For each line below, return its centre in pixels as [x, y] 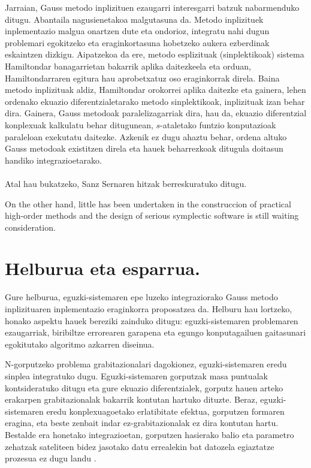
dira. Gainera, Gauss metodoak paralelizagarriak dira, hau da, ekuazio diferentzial [156, 113]
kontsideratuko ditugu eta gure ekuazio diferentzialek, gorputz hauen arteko [144, 387]
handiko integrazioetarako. [53, 160]
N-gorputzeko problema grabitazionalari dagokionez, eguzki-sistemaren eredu [146, 364]
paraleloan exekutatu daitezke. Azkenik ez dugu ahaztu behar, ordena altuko [146, 136]
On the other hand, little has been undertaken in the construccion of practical [148, 203]
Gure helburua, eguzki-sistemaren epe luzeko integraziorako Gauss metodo [141, 297]
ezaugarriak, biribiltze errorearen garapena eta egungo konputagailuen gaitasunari [155, 332]
